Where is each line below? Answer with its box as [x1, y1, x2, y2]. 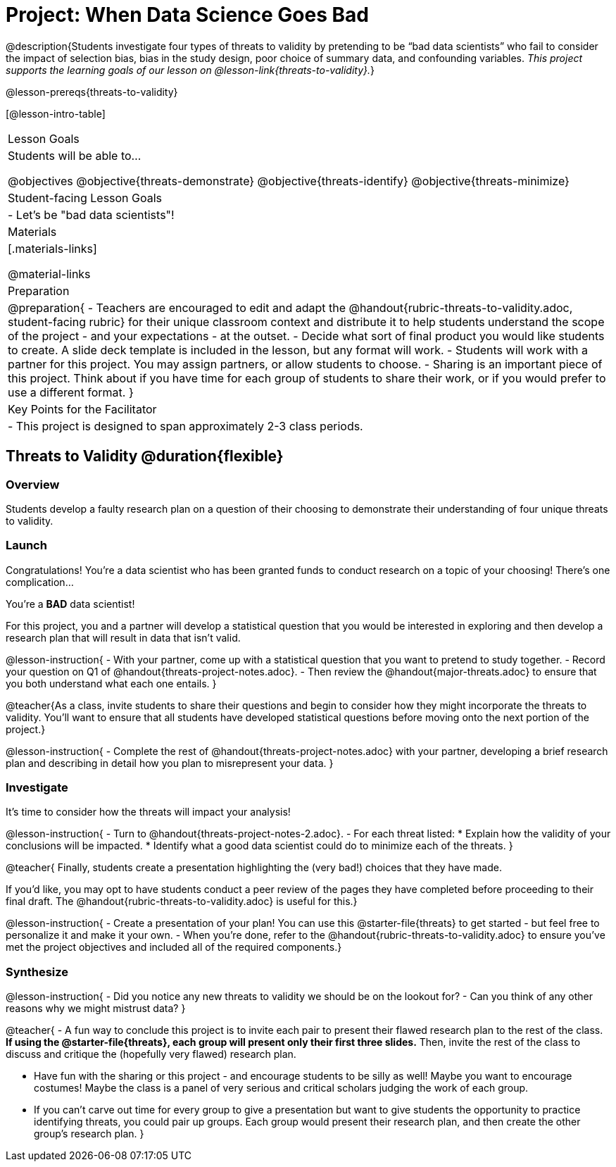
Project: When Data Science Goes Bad [6, 3, 369, 27]
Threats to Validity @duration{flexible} [6, 447, 284, 466]
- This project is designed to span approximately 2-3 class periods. [8, 418, 363, 433]
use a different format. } [8, 385, 134, 399]
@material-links [8, 266, 91, 281]
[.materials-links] [8, 241, 97, 256]
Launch [6, 538, 47, 553]
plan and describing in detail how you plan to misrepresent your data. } [6, 756, 334, 769]
